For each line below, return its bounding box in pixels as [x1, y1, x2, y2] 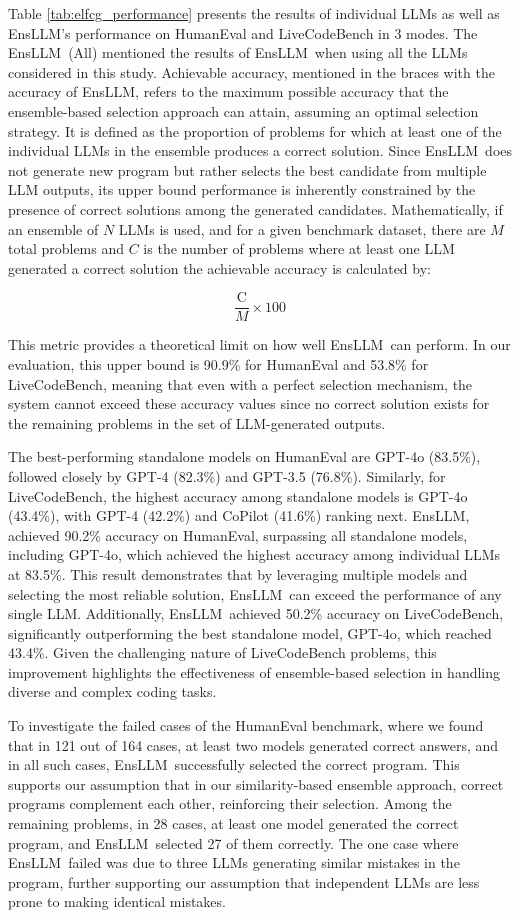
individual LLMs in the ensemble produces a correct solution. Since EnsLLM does [8, 140, 513, 161]
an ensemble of [8, 218, 99, 239]
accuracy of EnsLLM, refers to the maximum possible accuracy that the [8, 81, 449, 102]
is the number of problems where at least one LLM [143, 238, 455, 259]
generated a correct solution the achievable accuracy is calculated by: [8, 257, 431, 278]
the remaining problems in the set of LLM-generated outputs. [8, 412, 386, 433]
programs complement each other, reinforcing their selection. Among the [8, 793, 452, 814]
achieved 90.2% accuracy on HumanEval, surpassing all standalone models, [8, 524, 468, 545]
